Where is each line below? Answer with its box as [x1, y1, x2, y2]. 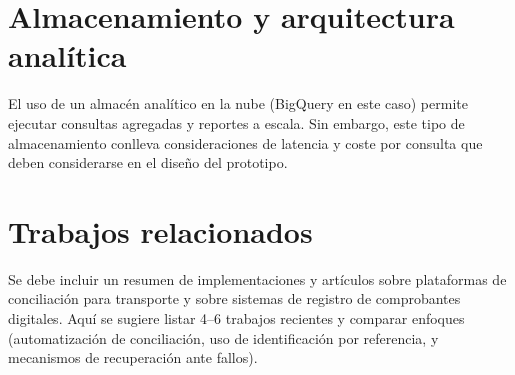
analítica [8, 35, 127, 76]
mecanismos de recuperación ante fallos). [8, 347, 258, 368]
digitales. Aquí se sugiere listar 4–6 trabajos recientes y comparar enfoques [8, 308, 465, 328]
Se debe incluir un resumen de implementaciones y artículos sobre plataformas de [8, 268, 507, 289]
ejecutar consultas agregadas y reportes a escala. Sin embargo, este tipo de [8, 112, 465, 133]
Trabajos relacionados [8, 210, 313, 251]
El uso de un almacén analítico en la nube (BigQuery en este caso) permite [8, 93, 468, 114]
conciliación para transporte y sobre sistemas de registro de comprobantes [8, 288, 461, 309]
